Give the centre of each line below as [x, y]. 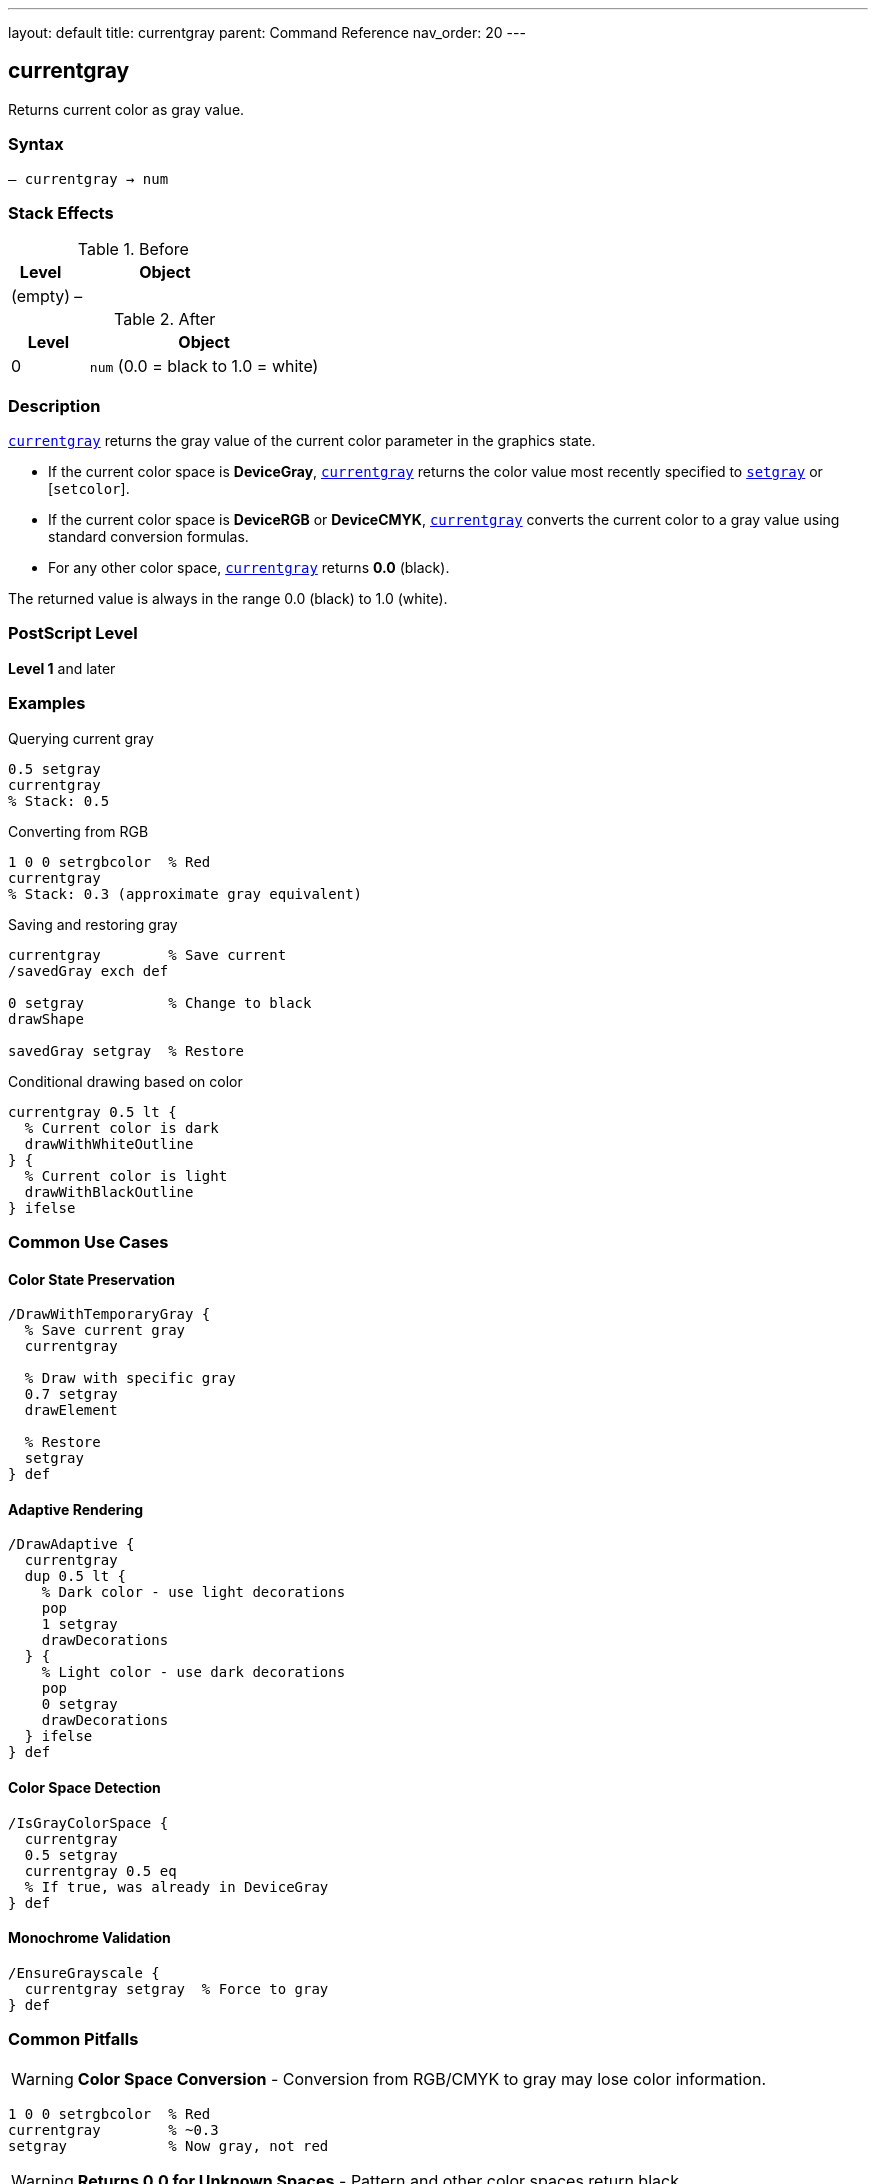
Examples [47, 703]
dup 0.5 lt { [75, 1576]
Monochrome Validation [89, 1938]
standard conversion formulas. [148, 537]
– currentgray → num [88, 178]
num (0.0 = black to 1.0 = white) [204, 366]
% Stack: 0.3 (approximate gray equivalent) [185, 893]
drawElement [71, 1410]
